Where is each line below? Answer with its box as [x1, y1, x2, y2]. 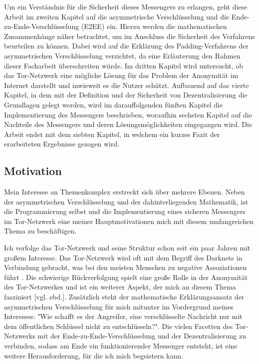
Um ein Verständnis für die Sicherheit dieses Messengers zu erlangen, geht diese [4, 1, 248, 11]
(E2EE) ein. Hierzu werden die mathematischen [81, 21, 227, 31]
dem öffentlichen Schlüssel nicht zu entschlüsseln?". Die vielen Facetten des [4, 320, 233, 331]
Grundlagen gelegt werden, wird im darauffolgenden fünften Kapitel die [4, 99, 223, 109]
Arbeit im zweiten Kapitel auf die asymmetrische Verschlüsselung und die [4, 11, 230, 21]
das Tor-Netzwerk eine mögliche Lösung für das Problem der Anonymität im [4, 70, 239, 80]
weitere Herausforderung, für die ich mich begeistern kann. [4, 350, 183, 360]
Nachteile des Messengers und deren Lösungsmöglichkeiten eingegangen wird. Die [4, 119, 253, 129]
